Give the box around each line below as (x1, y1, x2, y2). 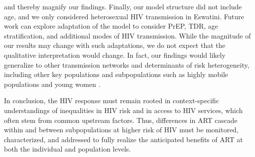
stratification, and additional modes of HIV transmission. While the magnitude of (4, 30, 251, 40)
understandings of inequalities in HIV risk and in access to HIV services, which (4, 105, 243, 115)
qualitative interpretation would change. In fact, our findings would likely (4, 49, 226, 60)
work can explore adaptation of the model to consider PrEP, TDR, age (4, 21, 219, 31)
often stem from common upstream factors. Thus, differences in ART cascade (4, 115, 238, 125)
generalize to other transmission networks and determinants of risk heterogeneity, (4, 59, 250, 70)
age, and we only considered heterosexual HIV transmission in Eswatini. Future (4, 11, 244, 21)
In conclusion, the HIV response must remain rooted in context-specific (4, 95, 219, 106)
